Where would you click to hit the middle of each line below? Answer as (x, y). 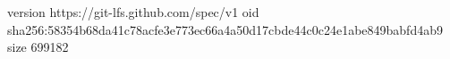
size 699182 (38, 47)
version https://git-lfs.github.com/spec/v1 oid (133, 12)
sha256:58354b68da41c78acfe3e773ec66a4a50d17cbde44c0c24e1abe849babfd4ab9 (225, 29)
